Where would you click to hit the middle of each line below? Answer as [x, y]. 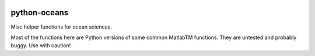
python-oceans [40, 13]
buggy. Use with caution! [41, 45]
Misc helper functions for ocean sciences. [61, 27]
